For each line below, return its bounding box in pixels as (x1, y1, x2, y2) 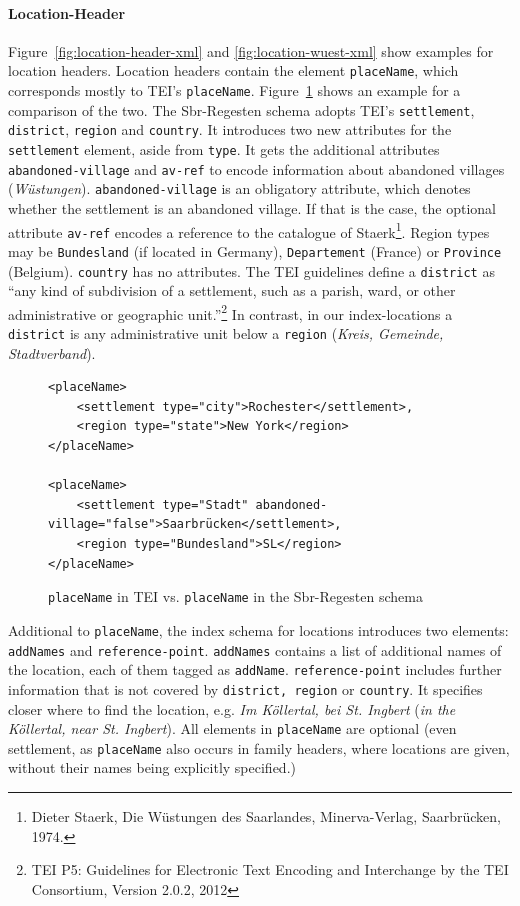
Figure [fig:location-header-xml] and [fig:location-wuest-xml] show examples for (8, 40, 494, 61)
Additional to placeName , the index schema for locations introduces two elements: (8, 619, 509, 640)
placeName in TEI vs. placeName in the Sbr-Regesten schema (48, 586, 423, 607)
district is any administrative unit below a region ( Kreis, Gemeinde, (8, 323, 444, 344)
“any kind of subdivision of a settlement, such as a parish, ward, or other (8, 280, 456, 301)
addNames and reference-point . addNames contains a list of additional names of (8, 639, 502, 660)
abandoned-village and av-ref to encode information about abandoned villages (8, 158, 505, 179)
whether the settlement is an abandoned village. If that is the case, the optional (8, 197, 496, 218)
